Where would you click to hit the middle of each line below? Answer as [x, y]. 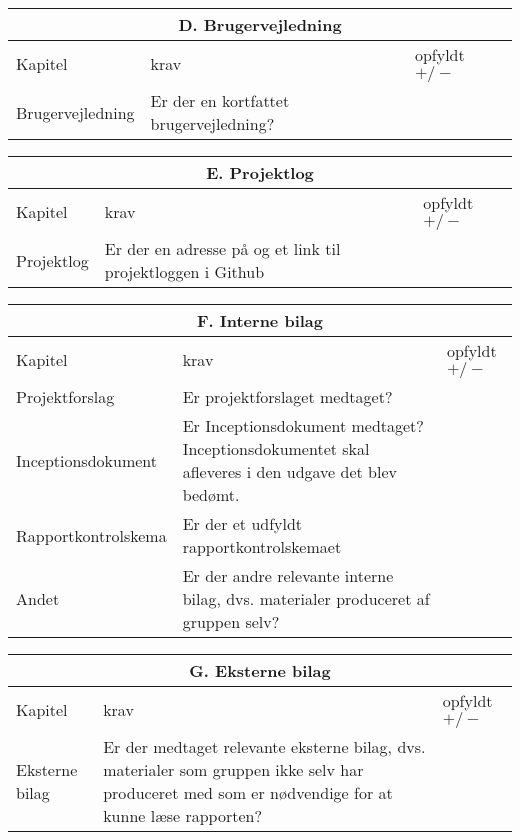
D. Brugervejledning [260, 24]
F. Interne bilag [260, 320]
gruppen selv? [231, 621]
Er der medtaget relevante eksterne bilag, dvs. [264, 746]
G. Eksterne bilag [260, 670]
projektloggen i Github [184, 271]
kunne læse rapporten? [183, 815]
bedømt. [211, 494]
